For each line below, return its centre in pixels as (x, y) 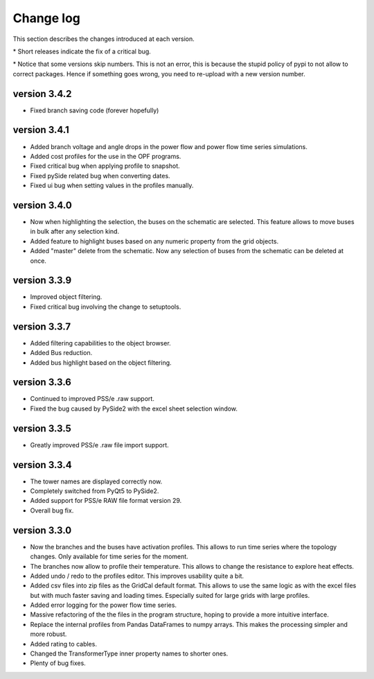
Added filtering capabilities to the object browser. (100, 343)
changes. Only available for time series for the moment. (109, 557)
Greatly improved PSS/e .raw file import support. (99, 445)
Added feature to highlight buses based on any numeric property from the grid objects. (154, 241)
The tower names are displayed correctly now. (96, 481)
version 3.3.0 (42, 530)
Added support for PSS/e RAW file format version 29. (106, 501)
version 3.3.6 (42, 383)
